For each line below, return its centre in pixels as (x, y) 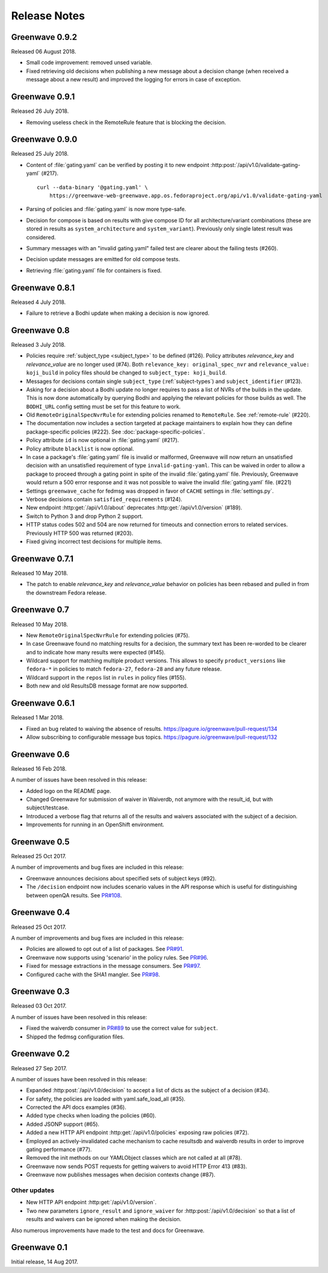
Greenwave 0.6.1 (43, 703)
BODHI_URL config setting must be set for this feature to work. (104, 406)
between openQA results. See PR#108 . (74, 895)
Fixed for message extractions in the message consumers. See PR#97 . (113, 966)
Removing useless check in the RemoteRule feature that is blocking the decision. (126, 122)
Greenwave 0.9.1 (43, 97)
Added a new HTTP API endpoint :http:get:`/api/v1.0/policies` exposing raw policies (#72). (138, 1132)
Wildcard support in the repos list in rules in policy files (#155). (106, 677)
